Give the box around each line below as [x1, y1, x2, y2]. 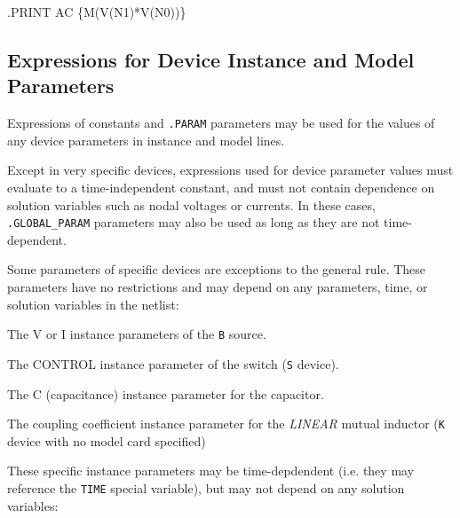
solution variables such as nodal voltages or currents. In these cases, [7, 195, 376, 214]
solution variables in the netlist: [7, 294, 179, 313]
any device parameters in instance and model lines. [7, 130, 285, 149]
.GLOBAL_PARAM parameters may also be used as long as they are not [7, 213, 380, 232]
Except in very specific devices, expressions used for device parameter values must [7, 161, 454, 179]
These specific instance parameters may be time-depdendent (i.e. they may [7, 461, 415, 480]
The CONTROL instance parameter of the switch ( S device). [7, 354, 339, 373]
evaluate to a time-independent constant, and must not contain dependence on [7, 178, 435, 197]
